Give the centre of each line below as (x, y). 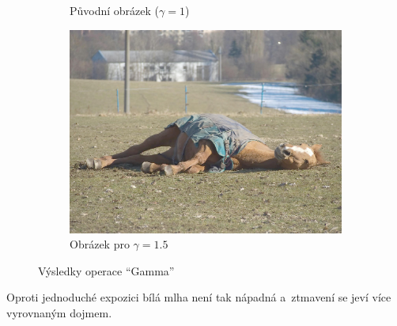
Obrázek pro (100, 244)
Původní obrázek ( (115, 10)
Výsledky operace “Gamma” (106, 270)
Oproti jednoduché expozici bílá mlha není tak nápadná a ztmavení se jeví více (199, 297)
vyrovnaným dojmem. (59, 312)
